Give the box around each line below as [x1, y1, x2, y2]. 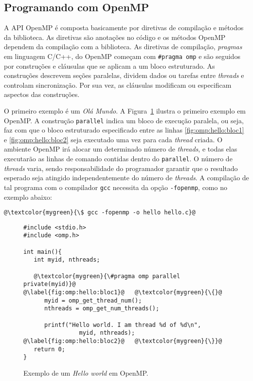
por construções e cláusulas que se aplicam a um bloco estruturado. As [4, 60, 215, 71]
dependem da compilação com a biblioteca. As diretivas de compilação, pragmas [4, 41, 242, 52]
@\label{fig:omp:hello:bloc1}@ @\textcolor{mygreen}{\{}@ [23, 289, 222, 296]
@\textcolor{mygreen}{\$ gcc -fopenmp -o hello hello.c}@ [4, 209, 196, 216]
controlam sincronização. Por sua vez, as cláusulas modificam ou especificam [4, 79, 232, 90]
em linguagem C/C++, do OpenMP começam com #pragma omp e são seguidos [4, 51, 240, 61]
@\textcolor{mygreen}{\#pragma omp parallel [34, 272, 181, 280]
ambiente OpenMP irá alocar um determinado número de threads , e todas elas [4, 144, 237, 154]
